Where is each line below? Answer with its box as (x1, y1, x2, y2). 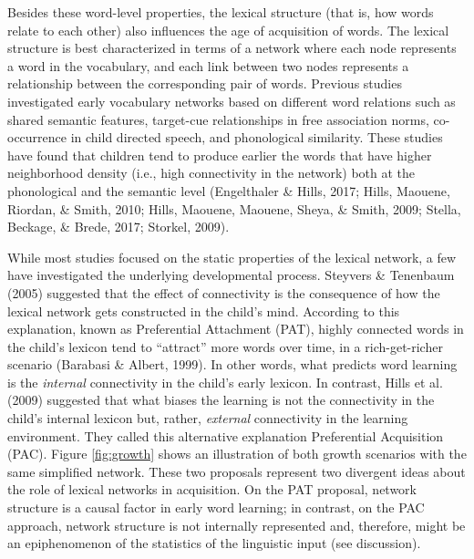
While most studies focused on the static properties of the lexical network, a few (7, 247, 457, 266)
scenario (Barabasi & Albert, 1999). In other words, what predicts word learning (7, 355, 458, 374)
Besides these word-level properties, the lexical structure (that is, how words (7, 3, 434, 21)
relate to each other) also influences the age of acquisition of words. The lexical (7, 20, 449, 39)
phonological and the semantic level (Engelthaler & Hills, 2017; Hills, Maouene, (7, 181, 450, 200)
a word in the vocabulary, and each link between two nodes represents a (7, 56, 409, 75)
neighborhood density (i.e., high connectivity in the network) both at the (7, 163, 416, 182)
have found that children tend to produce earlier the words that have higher (7, 145, 432, 164)
